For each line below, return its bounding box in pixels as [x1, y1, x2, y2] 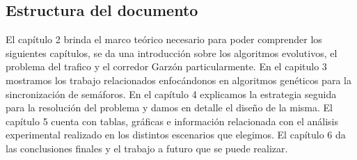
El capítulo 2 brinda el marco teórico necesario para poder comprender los [6, 32, 322, 47]
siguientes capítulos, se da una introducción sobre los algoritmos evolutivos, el [6, 45, 338, 60]
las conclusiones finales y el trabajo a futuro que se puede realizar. [6, 141, 288, 155]
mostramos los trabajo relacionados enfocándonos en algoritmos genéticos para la [6, 72, 351, 87]
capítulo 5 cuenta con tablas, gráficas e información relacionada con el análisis [6, 113, 338, 128]
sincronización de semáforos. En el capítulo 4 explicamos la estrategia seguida [6, 86, 337, 101]
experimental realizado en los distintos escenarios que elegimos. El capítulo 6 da [6, 127, 346, 142]
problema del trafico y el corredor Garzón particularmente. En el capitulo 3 [6, 59, 327, 74]
